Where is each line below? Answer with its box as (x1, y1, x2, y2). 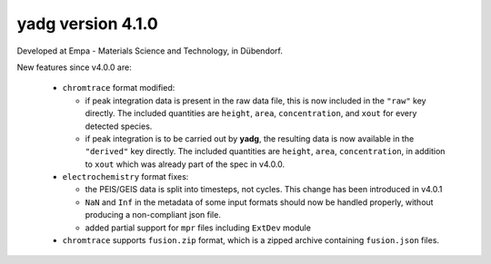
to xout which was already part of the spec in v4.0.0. (85, 159, 286, 170)
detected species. (85, 121, 153, 132)
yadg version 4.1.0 (16, 14, 158, 34)
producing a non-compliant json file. (85, 210, 222, 220)
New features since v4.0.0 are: (16, 62, 132, 73)
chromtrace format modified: (62, 83, 175, 93)
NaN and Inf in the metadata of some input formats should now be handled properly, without (85, 196, 434, 208)
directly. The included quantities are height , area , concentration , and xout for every (85, 108, 417, 119)
